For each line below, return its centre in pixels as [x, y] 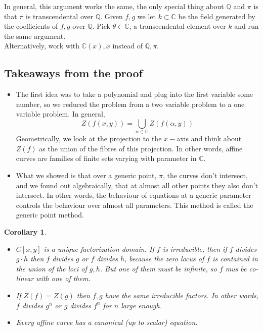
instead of [128, 46]
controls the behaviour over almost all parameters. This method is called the [135, 205]
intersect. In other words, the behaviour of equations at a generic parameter [134, 195]
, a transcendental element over [178, 26]
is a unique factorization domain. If [99, 249]
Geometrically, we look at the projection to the [89, 139]
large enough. [141, 305]
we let [146, 16]
